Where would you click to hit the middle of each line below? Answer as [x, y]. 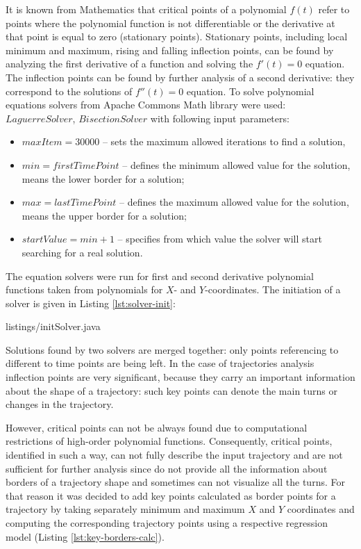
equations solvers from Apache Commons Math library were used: [146, 105]
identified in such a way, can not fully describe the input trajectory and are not [174, 455]
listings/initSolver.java [53, 326]
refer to [334, 9]
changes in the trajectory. [60, 404]
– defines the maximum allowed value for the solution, [234, 202]
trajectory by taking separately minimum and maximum [125, 509]
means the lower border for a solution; [103, 178]
